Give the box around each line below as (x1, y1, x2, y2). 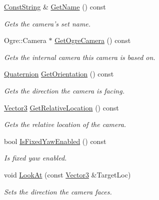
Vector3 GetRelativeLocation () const (4, 102, 119, 112)
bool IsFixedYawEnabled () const (4, 135, 106, 146)
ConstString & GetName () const (4, 1, 106, 11)
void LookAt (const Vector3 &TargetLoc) (4, 169, 131, 179)
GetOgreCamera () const (54, 35, 131, 45)
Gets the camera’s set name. (4, 18, 91, 28)
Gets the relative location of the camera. (4, 119, 126, 129)
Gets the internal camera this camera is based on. (4, 51, 155, 62)
